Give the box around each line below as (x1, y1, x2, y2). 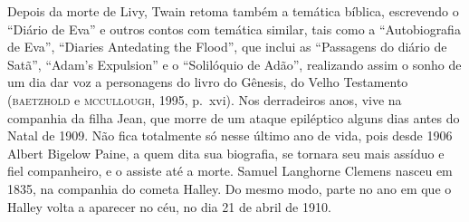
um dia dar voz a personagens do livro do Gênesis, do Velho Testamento (7, 72, 408, 92)
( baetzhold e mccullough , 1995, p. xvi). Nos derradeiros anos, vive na (7, 90, 402, 109)
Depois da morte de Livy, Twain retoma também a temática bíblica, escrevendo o (7, 2, 459, 20)
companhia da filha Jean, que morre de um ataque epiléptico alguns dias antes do (7, 108, 460, 127)
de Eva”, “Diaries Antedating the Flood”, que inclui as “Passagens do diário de (7, 37, 447, 56)
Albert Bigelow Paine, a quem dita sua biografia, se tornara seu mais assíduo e (7, 143, 445, 162)
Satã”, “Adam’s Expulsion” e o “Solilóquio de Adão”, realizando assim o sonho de (7, 54, 462, 73)
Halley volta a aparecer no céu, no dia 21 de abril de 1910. (7, 197, 331, 216)
